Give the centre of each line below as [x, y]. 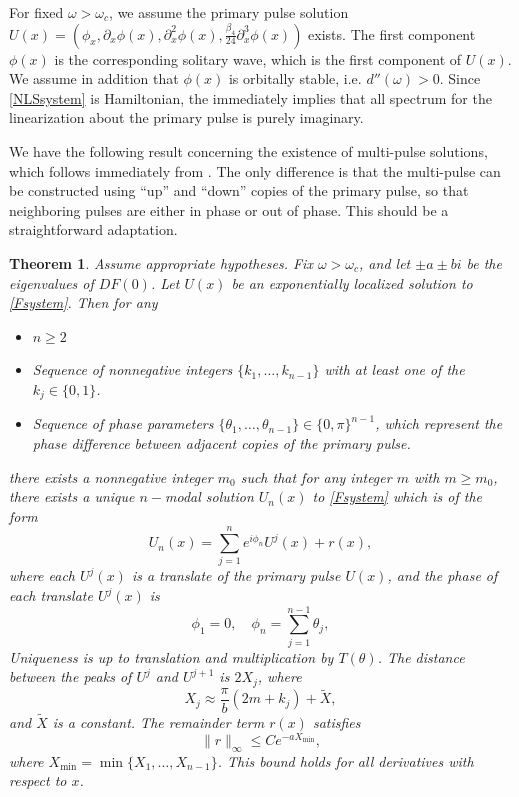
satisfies [336, 722]
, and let [385, 262]
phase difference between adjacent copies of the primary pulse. [221, 442]
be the [484, 262]
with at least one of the [394, 369]
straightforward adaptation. [93, 229]
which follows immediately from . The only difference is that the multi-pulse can [255, 170]
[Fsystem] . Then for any [83, 302]
